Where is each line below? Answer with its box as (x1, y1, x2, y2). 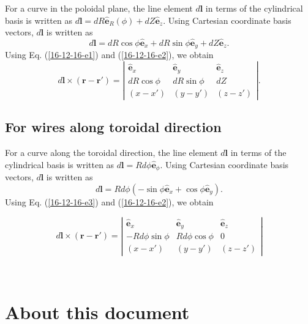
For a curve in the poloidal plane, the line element (5, 2, 193, 14)
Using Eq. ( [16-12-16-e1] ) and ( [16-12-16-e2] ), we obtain (5, 48, 214, 61)
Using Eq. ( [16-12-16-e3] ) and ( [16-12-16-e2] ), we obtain (5, 195, 214, 208)
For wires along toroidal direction (5, 117, 222, 136)
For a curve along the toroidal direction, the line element (5, 146, 218, 159)
